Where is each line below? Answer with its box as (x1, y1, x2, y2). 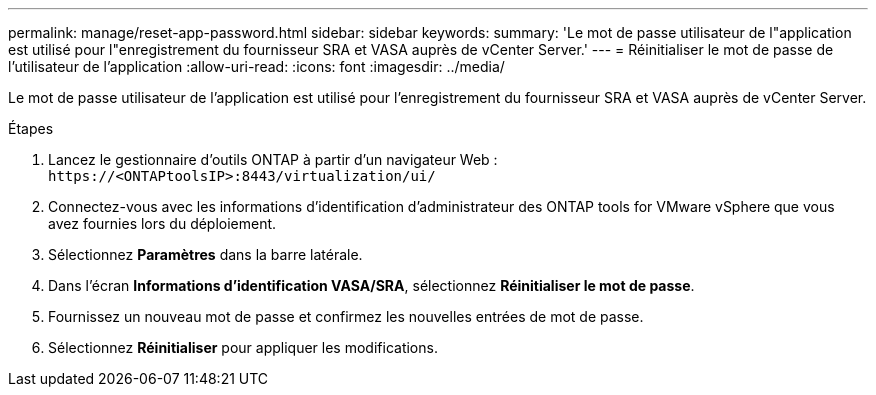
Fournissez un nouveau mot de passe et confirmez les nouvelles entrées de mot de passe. (48, 308, 644, 325)
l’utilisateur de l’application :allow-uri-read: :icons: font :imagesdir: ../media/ (8, 58, 505, 75)
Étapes (8, 120, 54, 137)
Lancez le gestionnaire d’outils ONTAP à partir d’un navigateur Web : (48, 151, 498, 168)
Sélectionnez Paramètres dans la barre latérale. (48, 246, 363, 263)
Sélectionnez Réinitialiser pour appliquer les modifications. (48, 339, 438, 356)
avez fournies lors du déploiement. (48, 215, 277, 232)
